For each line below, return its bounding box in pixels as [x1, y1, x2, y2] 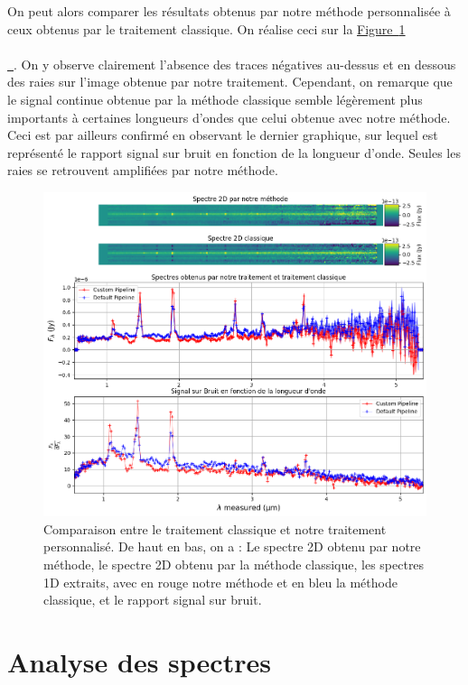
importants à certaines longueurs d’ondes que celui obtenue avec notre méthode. [7, 107, 451, 126]
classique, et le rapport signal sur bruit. [43, 590, 262, 609]
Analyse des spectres [7, 643, 271, 680]
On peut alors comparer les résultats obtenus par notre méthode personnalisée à [7, 2, 451, 20]
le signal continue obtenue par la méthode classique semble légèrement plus [7, 89, 423, 108]
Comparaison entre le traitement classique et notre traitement [43, 519, 387, 538]
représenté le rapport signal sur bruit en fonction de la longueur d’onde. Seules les [7, 143, 461, 162]
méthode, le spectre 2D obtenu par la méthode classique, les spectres [43, 554, 425, 573]
